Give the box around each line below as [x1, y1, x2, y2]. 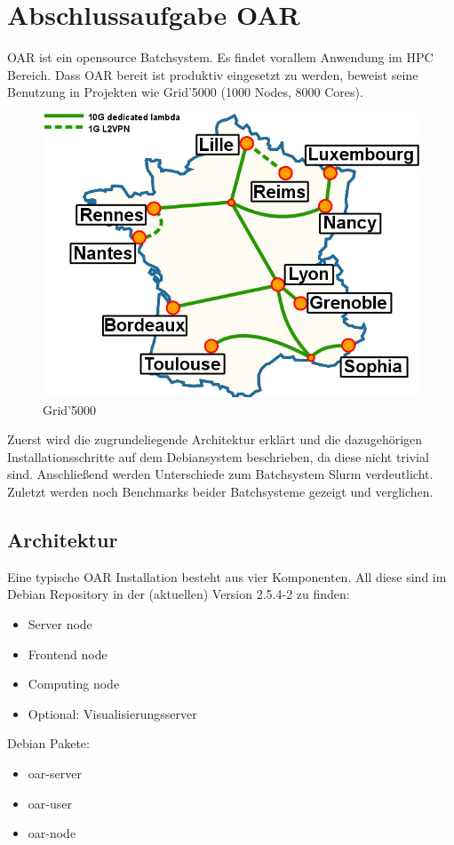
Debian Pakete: [7, 734, 90, 753]
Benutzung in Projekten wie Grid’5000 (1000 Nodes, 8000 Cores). [7, 83, 363, 101]
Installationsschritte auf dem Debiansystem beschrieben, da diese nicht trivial [7, 447, 429, 466]
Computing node [28, 674, 120, 693]
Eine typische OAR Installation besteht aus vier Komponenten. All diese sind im [7, 567, 447, 586]
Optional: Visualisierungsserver [28, 704, 197, 722]
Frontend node [28, 644, 108, 663]
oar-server [28, 763, 82, 782]
